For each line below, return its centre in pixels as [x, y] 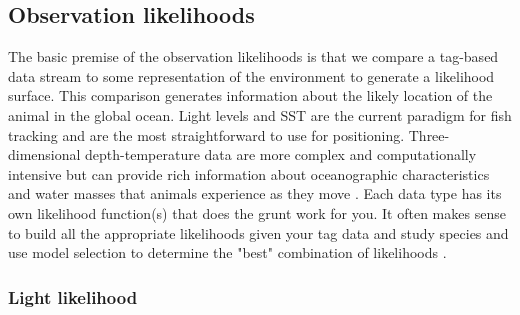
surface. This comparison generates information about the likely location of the [250, 95]
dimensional [44, 154]
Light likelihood [73, 296]
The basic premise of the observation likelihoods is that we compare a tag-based [253, 56]
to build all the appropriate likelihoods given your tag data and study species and [258, 232]
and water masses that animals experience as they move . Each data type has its [255, 193]
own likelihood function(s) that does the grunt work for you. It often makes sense [257, 212]
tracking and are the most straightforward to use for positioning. [206, 134]
